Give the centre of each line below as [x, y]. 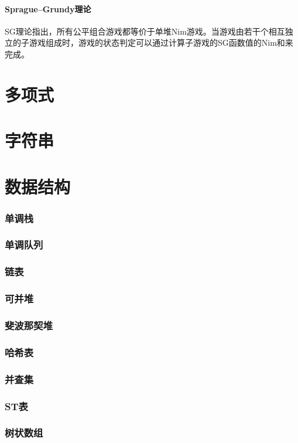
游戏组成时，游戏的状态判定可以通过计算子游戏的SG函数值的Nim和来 [161, 42]
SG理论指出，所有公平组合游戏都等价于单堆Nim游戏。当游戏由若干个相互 [145, 31]
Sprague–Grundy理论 [48, 8]
